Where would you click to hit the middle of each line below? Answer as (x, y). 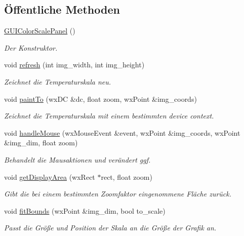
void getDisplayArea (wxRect (50, 176)
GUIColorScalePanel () (40, 31)
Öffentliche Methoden (62, 9)
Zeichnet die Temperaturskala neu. (58, 81)
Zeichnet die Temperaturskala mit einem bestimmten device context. (109, 116)
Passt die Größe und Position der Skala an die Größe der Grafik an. (110, 228)
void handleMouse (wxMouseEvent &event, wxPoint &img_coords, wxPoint (122, 132)
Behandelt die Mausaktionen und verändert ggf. (77, 159)
